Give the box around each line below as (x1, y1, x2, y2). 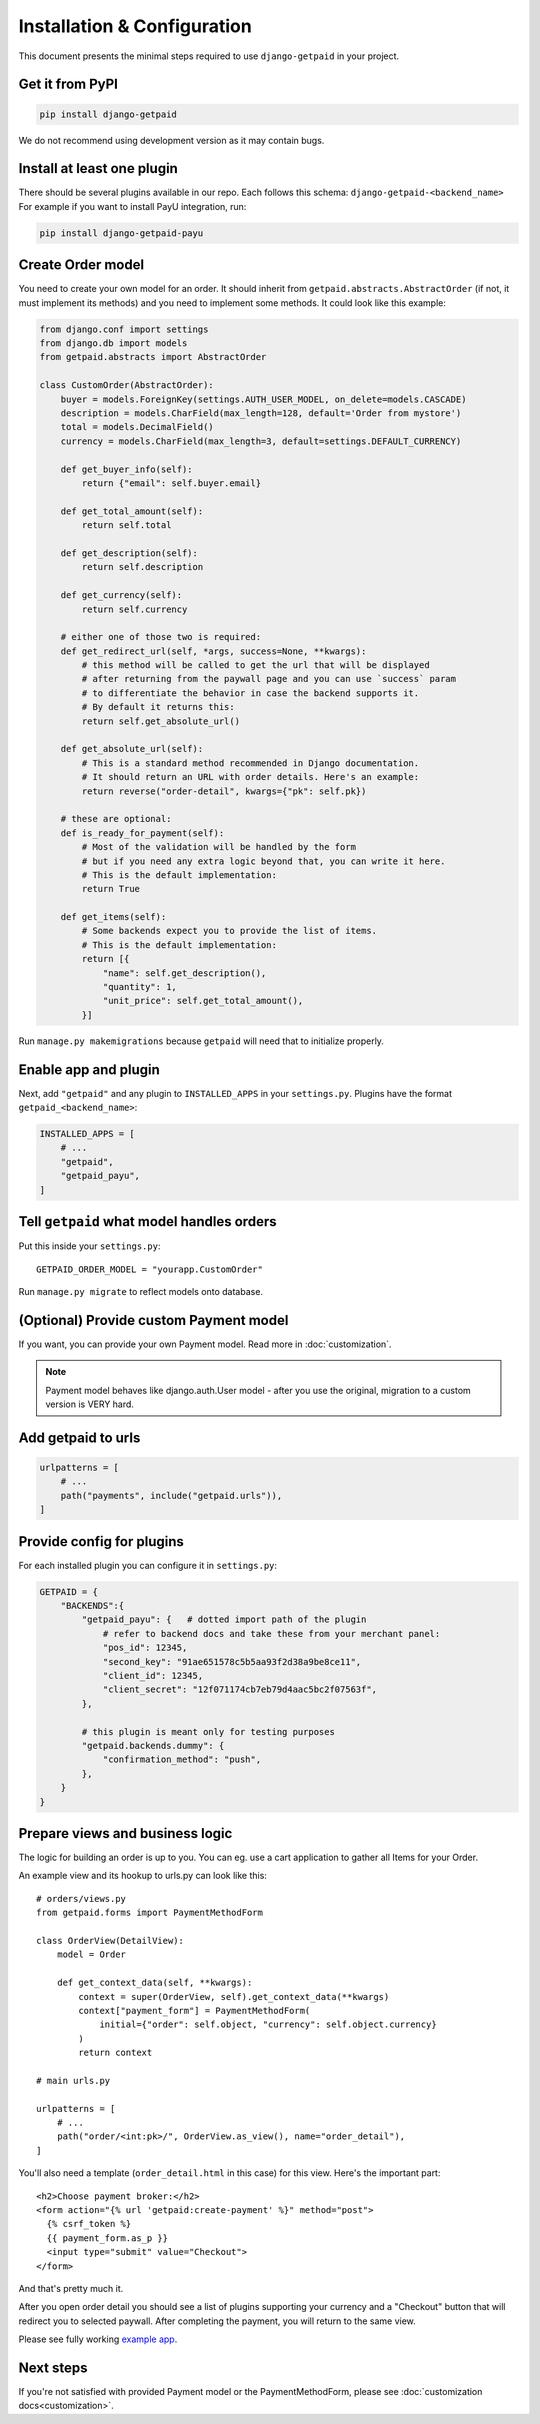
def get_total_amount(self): (60, 505, 204, 517)
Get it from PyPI (18, 76, 119, 93)
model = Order (56, 1949, 127, 1960)
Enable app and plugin (18, 1061, 160, 1078)
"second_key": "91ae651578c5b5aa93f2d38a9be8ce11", (102, 1656, 362, 1667)
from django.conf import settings (39, 323, 209, 335)
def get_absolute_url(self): (60, 743, 204, 755)
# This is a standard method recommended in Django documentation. (81, 757, 420, 769)
